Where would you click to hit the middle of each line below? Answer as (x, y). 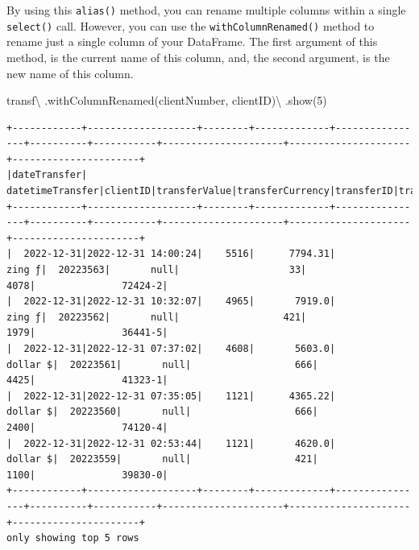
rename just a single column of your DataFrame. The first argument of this (192, 41)
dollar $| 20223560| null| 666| (162, 412)
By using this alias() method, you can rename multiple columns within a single (206, 10)
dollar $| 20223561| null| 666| (162, 364)
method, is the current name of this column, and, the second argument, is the (198, 57)
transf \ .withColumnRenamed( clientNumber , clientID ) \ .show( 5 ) (167, 100)
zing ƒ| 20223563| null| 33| (157, 270)
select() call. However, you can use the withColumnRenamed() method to (191, 25)
